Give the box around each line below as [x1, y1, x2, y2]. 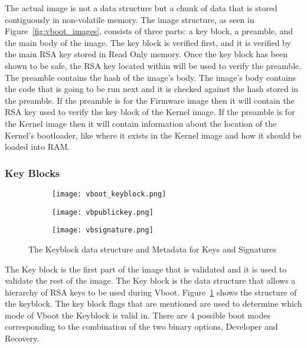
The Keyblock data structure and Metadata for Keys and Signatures [28, 242, 277, 255]
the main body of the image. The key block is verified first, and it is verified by [5, 36, 291, 48]
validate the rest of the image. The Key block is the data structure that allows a [5, 274, 296, 287]
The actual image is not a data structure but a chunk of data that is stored [5, 2, 277, 14]
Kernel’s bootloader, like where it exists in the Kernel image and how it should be [5, 129, 302, 141]
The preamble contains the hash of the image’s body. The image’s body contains [5, 71, 296, 83]
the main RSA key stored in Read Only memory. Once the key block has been [5, 48, 288, 60]
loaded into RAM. [5, 140, 70, 153]
